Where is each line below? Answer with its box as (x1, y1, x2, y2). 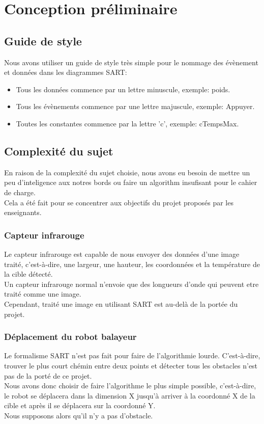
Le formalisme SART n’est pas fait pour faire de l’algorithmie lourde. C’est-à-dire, (4, 350, 260, 361)
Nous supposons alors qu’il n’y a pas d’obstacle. (4, 410, 153, 420)
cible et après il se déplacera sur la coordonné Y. (4, 400, 156, 411)
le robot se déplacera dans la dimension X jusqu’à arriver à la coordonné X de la (4, 390, 255, 401)
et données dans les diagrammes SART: (4, 67, 127, 77)
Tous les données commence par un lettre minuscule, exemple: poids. (16, 84, 230, 94)
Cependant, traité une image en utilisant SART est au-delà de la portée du (4, 298, 238, 309)
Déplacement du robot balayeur (4, 330, 137, 343)
